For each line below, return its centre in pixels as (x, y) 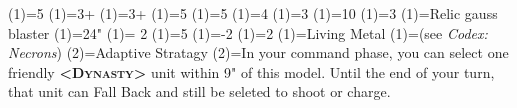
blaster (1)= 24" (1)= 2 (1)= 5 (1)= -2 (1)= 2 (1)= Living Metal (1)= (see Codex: (248, 32)
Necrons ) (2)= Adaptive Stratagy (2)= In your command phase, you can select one (258, 52)
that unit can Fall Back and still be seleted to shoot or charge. (199, 91)
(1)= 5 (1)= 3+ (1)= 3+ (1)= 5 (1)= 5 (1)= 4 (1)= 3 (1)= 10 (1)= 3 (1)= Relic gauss (253, 13)
